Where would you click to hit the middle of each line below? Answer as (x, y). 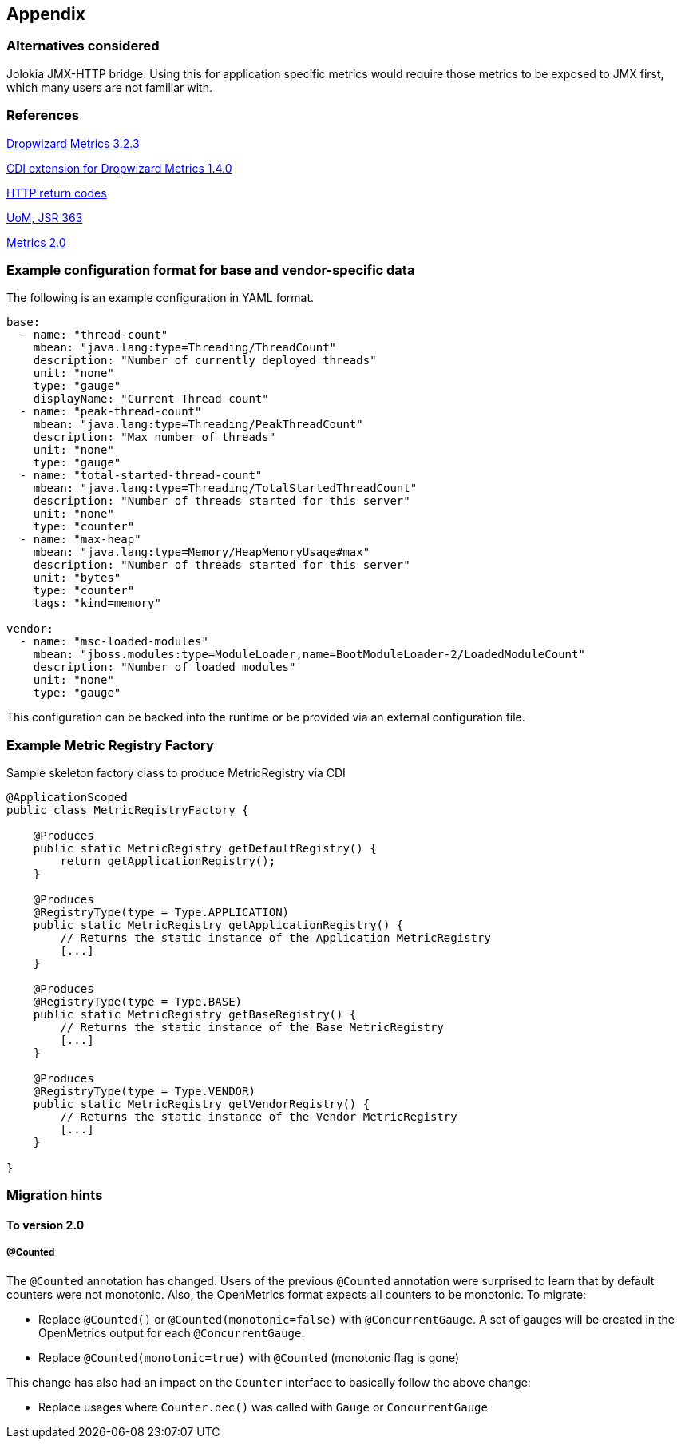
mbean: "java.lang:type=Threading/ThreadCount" (185, 348)
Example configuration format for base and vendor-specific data (211, 270)
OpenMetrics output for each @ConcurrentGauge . (172, 1332)
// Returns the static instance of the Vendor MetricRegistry (259, 1117)
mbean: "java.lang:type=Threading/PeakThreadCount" (198, 425)
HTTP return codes (57, 193)
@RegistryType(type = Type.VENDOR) (144, 1092)
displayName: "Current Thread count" (151, 399)
